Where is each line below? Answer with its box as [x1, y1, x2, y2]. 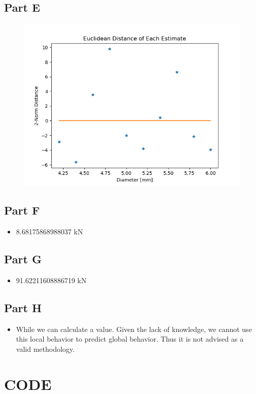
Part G [4, 251, 42, 266]
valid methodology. [16, 343, 75, 354]
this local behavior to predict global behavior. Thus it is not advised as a [16, 334, 244, 344]
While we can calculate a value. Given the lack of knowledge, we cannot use [16, 323, 252, 334]
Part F [4, 202, 40, 218]
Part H [4, 299, 42, 315]
